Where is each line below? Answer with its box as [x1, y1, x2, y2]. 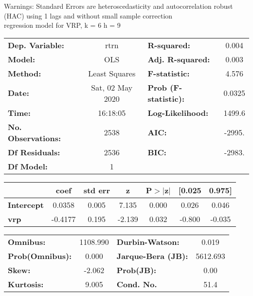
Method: [8, 67, 41, 79]
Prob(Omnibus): [8, 250, 72, 261]
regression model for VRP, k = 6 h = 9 [4, 20, 121, 30]
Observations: [8, 132, 61, 144]
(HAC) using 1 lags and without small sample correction [4, 10, 173, 20]
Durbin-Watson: [116, 236, 180, 247]
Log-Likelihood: [147, 107, 209, 118]
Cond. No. [116, 278, 157, 290]
